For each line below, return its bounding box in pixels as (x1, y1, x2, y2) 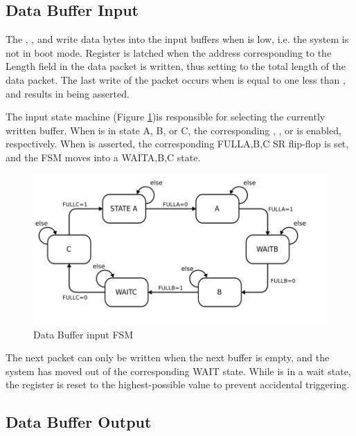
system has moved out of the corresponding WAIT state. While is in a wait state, (6, 363, 351, 378)
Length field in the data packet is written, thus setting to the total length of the (6, 59, 346, 73)
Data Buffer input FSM (33, 327, 134, 341)
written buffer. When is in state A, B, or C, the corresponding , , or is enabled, (6, 122, 341, 137)
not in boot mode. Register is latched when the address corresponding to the (6, 45, 332, 60)
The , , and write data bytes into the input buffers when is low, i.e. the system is (6, 32, 349, 46)
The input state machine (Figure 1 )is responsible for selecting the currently (6, 109, 326, 124)
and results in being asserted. (6, 86, 130, 100)
